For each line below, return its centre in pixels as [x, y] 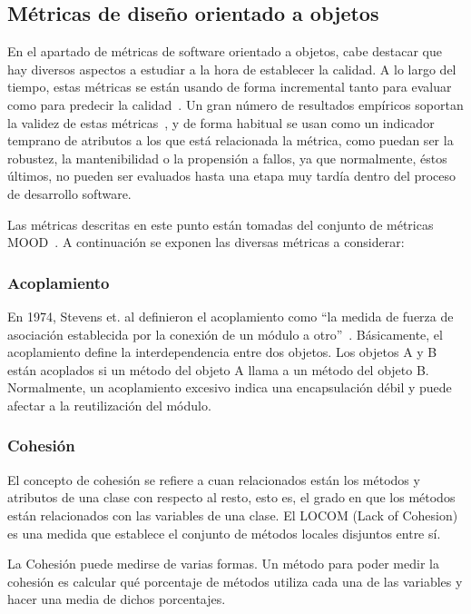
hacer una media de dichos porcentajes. [117, 599]
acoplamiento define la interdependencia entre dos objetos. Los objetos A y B [222, 352]
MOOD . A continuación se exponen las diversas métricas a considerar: [206, 242]
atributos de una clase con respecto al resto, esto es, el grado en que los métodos [231, 497]
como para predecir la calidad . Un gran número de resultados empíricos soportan [235, 104]
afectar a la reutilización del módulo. [109, 405]
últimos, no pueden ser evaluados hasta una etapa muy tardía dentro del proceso [232, 176]
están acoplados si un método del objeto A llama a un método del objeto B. [218, 369]
